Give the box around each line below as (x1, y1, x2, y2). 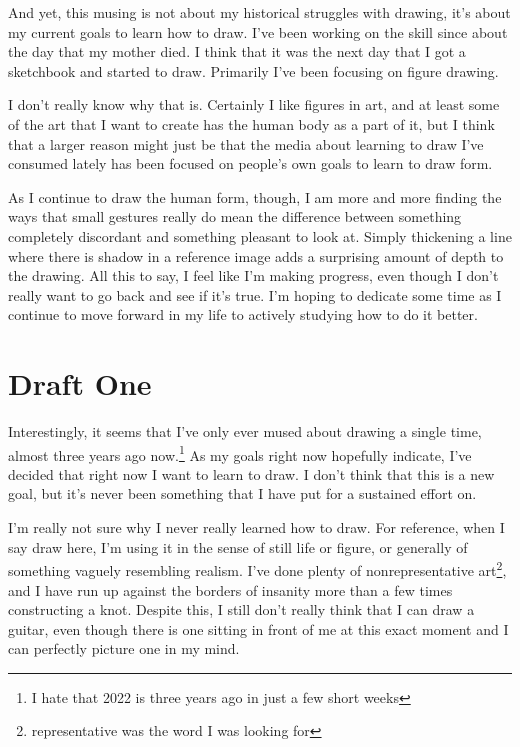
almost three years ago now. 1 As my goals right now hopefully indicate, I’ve (8, 441, 472, 465)
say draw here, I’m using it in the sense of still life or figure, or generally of (8, 536, 468, 557)
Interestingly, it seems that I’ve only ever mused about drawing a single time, (8, 421, 482, 442)
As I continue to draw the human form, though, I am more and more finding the (8, 186, 502, 207)
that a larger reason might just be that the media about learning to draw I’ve (8, 133, 484, 154)
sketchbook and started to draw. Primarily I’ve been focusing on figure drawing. (8, 60, 499, 81)
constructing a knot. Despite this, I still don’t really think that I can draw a (8, 599, 475, 620)
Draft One (8, 363, 152, 404)
